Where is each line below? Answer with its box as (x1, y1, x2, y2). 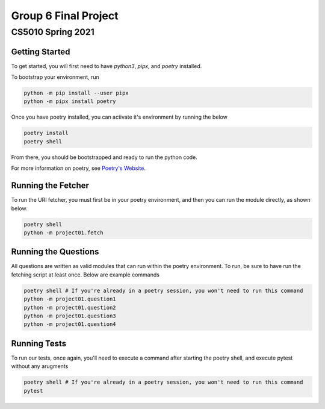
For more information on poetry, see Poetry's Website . (11, 164, 146, 172)
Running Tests (11, 338, 66, 349)
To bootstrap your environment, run (11, 73, 99, 81)
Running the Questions (11, 247, 99, 257)
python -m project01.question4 (23, 321, 117, 328)
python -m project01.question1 (23, 296, 117, 302)
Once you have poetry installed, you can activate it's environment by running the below (11, 113, 228, 120)
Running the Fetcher (11, 181, 90, 191)
